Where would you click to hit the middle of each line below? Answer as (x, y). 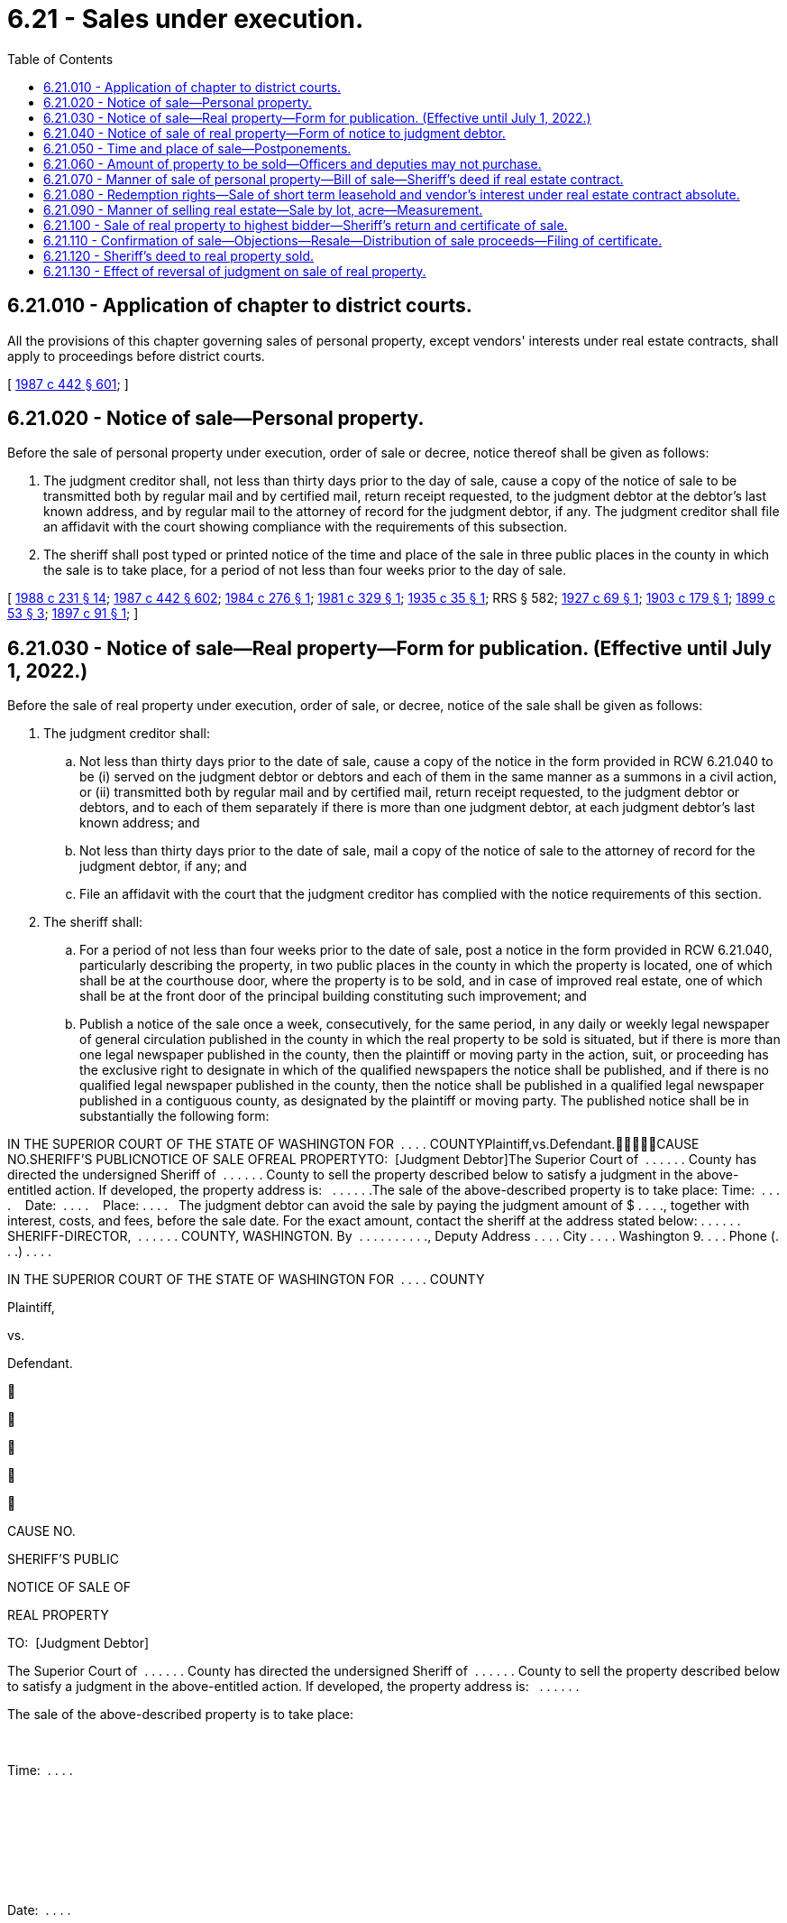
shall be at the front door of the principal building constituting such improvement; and (333, 996)
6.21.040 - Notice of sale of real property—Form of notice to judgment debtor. (275, 133)
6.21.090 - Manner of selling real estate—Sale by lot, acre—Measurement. (263, 209)
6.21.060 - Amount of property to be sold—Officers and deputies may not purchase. (293, 163)
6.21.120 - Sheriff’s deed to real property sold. (178, 255)
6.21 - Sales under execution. (186, 19)
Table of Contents (60, 59)
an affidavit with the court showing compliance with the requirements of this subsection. (306, 527)
